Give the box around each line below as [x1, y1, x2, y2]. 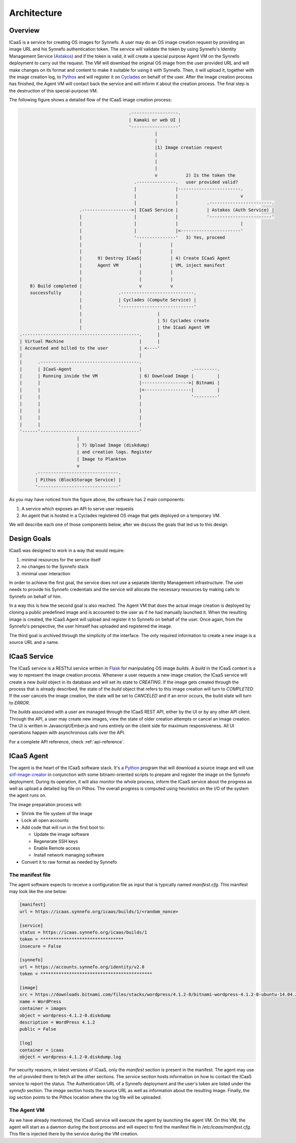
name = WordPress [19, 999, 62, 1004]
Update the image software [34, 831, 89, 837]
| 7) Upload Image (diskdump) [76, 442, 150, 448]
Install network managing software [34, 852, 105, 858]
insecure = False [19, 943, 62, 949]
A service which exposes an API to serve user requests [21, 505, 134, 511]
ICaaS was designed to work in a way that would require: [9, 548, 125, 553]
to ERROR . [9, 700, 30, 706]
